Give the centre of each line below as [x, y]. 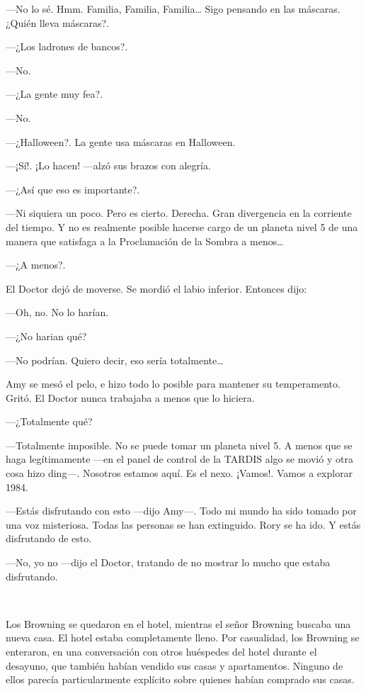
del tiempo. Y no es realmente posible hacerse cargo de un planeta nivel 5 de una [182, 226]
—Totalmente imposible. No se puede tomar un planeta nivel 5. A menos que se [179, 445]
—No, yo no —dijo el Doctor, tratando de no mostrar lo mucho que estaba [168, 562]
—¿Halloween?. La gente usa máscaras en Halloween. [121, 141]
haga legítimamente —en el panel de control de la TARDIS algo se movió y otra [179, 459]
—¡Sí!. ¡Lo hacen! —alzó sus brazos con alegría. [108, 165]
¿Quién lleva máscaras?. [58, 22]
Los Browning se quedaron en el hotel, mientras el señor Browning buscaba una [178, 623]
